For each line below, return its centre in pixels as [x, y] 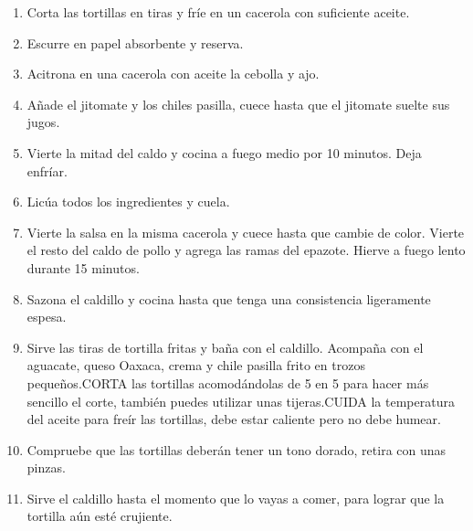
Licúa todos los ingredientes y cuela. [128, 202]
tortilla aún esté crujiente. [100, 516]
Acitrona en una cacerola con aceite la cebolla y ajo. [173, 74]
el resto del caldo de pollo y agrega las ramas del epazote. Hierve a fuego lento [246, 250]
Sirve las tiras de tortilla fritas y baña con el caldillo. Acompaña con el [225, 347]
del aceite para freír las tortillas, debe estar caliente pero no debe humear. [234, 419]
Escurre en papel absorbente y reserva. [135, 42]
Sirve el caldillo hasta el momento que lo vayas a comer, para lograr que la [236, 498]
